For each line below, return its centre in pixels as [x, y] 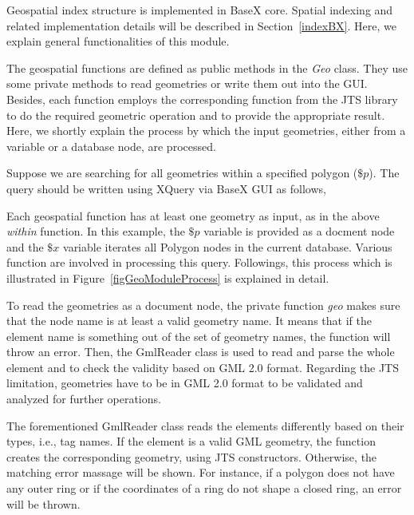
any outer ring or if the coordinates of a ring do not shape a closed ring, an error [204, 488]
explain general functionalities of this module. [118, 41]
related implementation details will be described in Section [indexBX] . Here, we [201, 25]
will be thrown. [43, 503]
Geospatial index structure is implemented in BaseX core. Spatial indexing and [200, 10]
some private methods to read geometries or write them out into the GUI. [187, 83]
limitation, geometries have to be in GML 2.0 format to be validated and [185, 383]
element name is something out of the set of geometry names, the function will [199, 336]
